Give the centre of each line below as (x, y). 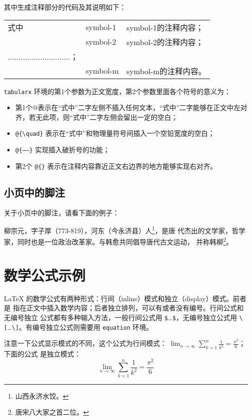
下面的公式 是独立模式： (42, 354)
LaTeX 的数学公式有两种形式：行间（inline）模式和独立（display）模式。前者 (125, 298)
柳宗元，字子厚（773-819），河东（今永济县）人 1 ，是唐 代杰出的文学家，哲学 (125, 230)
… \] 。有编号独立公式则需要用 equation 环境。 (80, 327)
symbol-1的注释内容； (165, 27)
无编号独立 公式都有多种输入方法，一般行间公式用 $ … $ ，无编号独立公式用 (121, 317)
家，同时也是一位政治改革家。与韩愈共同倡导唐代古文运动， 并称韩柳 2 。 (118, 241)
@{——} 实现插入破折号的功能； (63, 150)
